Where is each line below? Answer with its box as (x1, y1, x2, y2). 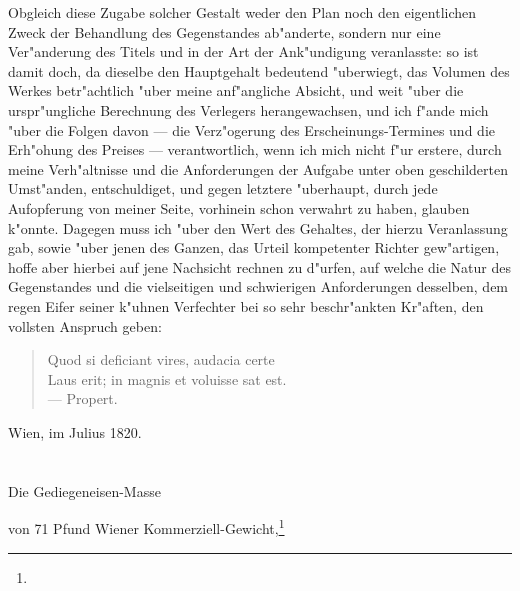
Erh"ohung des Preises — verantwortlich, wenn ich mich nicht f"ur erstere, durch (8, 139, 502, 160)
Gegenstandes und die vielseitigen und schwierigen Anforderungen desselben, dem (8, 276, 509, 297)
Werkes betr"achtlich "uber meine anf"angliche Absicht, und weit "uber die (8, 80, 464, 101)
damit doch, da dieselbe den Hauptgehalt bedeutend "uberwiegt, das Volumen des (8, 60, 510, 81)
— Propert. (47, 388, 118, 409)
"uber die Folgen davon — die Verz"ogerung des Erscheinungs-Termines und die (8, 119, 495, 140)
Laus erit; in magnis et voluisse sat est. (47, 368, 287, 389)
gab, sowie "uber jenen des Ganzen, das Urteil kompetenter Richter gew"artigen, (8, 237, 500, 258)
